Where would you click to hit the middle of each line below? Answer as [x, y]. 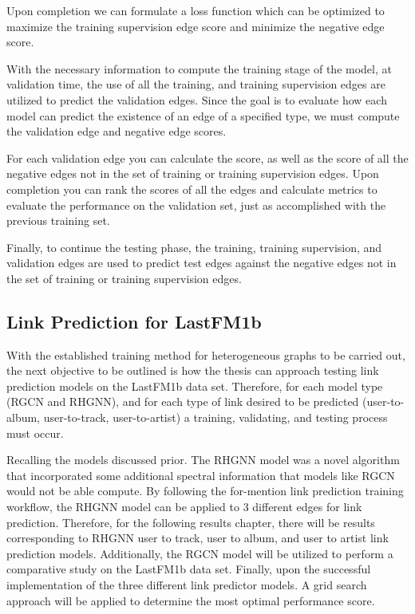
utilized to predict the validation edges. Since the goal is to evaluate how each [197, 99]
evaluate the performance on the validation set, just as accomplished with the [196, 205]
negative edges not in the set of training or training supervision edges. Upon [193, 173]
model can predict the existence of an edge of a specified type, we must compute [203, 115]
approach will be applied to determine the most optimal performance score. [191, 600]
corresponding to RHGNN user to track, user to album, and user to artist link [198, 538]
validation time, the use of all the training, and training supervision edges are [196, 84]
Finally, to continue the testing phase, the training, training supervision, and [194, 247]
